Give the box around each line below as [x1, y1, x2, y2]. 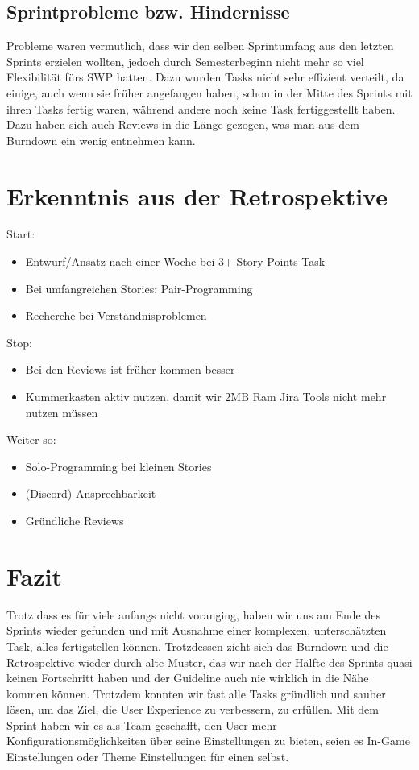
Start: [6, 226, 35, 242]
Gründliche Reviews [25, 512, 124, 529]
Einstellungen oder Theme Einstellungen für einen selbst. [6, 748, 289, 765]
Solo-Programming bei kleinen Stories [25, 457, 212, 474]
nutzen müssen [25, 404, 98, 420]
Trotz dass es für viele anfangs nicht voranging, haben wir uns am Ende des [6, 606, 380, 623]
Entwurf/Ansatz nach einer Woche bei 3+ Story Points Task [25, 253, 326, 270]
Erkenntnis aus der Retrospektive [6, 179, 388, 212]
